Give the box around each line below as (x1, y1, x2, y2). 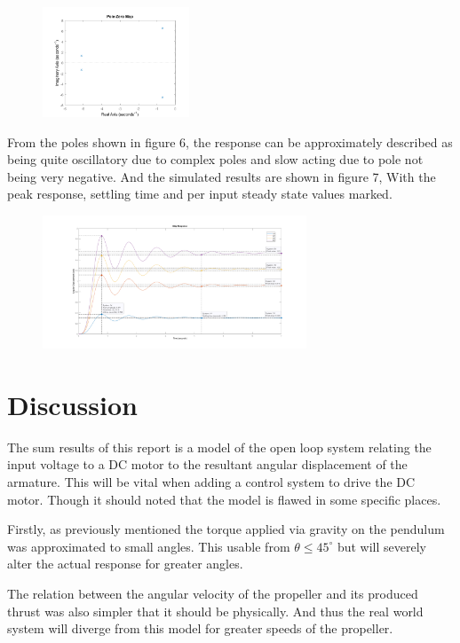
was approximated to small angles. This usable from (7, 537, 290, 555)
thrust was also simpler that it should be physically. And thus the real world (7, 601, 424, 620)
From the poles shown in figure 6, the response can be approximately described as (7, 132, 453, 151)
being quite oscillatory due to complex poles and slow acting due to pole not (7, 150, 424, 169)
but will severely (337, 537, 427, 555)
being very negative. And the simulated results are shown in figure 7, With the (7, 167, 436, 185)
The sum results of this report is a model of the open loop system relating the (7, 437, 432, 456)
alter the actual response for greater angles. (7, 554, 243, 573)
